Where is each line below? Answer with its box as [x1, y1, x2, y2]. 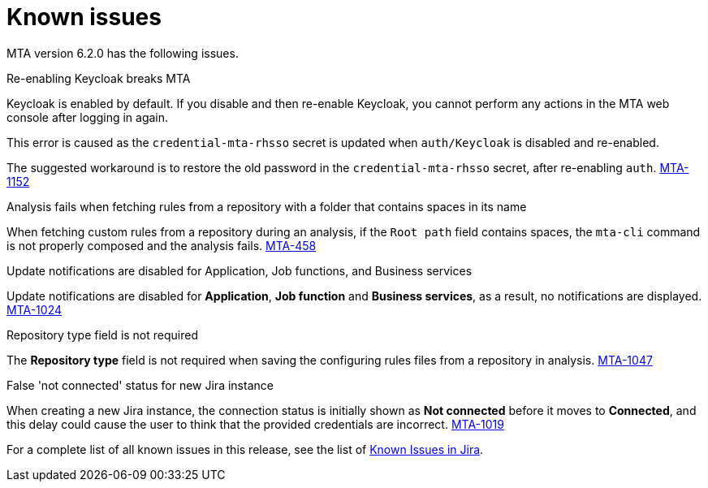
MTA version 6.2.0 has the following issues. [6, 45, 239, 60]
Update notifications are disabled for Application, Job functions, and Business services [6, 263, 473, 278]
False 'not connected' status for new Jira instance [6, 378, 274, 392]
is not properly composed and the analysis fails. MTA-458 [6, 238, 317, 253]
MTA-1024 [6, 302, 63, 317]
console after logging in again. [6, 110, 169, 124]
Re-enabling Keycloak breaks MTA [6, 71, 191, 85]
